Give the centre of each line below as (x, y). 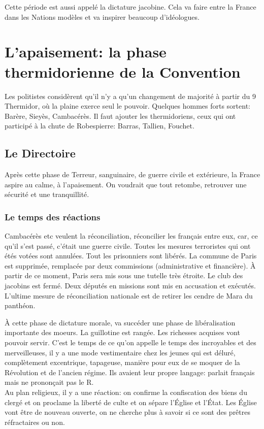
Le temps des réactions (53, 217)
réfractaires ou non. (35, 422)
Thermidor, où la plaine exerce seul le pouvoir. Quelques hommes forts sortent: (127, 106)
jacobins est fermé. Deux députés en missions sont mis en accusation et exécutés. (130, 286)
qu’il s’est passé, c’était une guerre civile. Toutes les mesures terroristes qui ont (128, 245)
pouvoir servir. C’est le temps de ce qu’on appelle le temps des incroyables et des (130, 342)
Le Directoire (40, 153)
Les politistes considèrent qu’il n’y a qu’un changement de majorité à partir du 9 (130, 96)
